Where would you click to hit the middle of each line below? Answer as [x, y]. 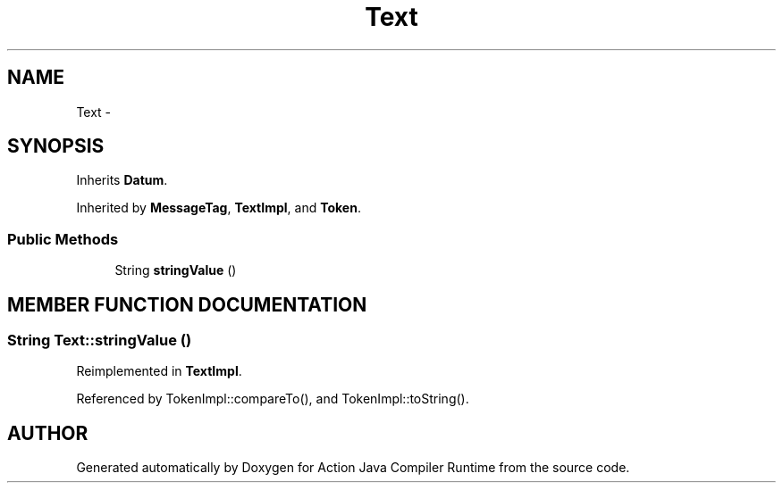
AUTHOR [48, 433]
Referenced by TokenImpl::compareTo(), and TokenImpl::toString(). [273, 399]
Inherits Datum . [122, 180]
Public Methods [63, 239]
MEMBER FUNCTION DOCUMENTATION [187, 304]
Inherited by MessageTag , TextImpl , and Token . [219, 208]
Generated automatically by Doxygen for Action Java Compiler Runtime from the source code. [353, 468]
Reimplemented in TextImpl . [159, 371]
